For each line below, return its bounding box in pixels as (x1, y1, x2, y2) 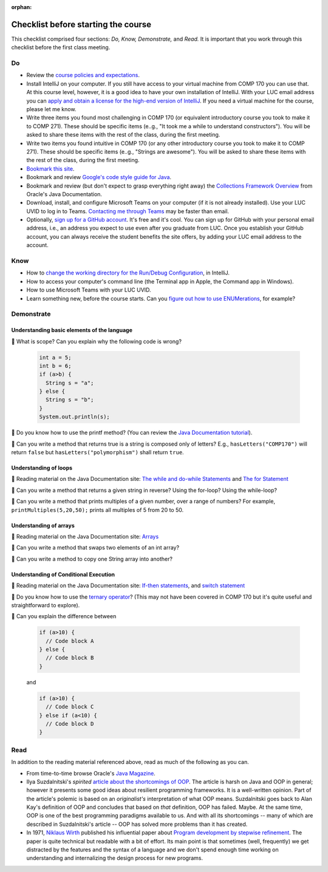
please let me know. (26, 106, 77, 112)
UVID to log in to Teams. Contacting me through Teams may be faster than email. (26, 207, 230, 215)
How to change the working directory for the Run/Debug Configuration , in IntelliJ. (26, 269, 230, 276)
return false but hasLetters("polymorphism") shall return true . (11, 449, 185, 455)
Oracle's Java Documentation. (26, 190, 103, 197)
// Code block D (46, 720, 94, 727)
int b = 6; (39, 362, 72, 369)
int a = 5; (39, 354, 72, 361)
